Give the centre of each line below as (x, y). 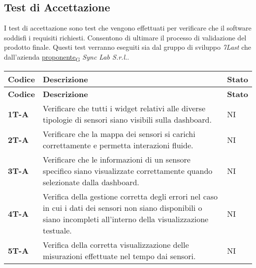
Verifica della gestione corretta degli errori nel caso (130, 197)
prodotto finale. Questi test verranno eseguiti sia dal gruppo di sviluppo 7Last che (128, 47)
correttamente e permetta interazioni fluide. (118, 145)
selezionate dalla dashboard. (91, 182)
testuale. (57, 231)
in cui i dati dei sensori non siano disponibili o (122, 208)
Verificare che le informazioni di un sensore (116, 160)
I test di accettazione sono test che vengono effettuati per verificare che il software (128, 28)
